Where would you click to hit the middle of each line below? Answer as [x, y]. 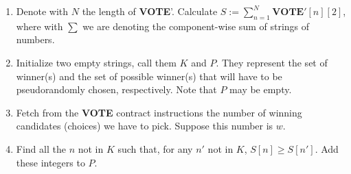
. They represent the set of [272, 62]
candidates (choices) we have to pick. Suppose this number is [145, 126]
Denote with [42, 11]
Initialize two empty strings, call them [96, 62]
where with [39, 26]
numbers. [35, 39]
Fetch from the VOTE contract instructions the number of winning [159, 112]
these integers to [50, 162]
